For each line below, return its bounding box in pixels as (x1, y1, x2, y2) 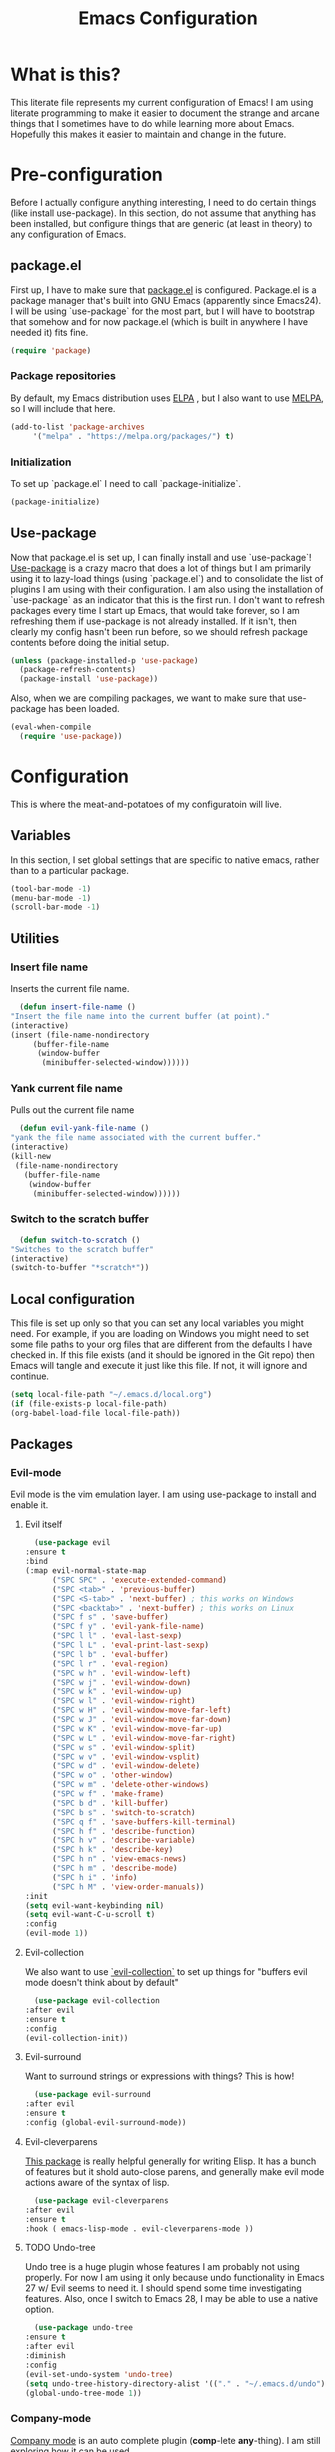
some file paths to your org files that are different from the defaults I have (10, 1338, 313, 1351)
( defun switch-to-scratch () (19, 1235, 141, 1245)
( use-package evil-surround (34, 2090, 152, 2100)
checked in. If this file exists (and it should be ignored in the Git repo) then (10, 1349, 315, 1361)
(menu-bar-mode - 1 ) (10, 893, 92, 903)
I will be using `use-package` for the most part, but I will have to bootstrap (10, 305, 315, 317)
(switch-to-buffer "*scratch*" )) (10, 1263, 150, 1273)
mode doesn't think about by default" (24, 1977, 180, 1988)
